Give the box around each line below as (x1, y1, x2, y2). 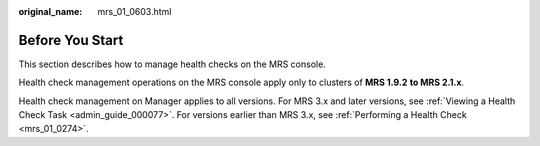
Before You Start (18, 31, 124, 49)
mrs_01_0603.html (97, 6, 172, 17)
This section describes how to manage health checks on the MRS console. (18, 58, 327, 70)
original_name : (18, 6, 83, 17)
